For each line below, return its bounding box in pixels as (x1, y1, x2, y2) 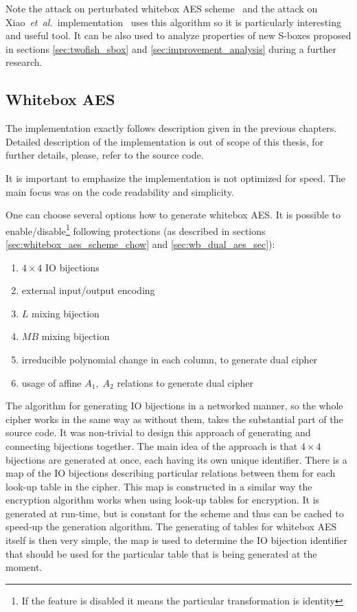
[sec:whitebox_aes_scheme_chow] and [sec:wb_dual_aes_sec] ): (5, 236, 275, 251)
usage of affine (21, 375, 82, 389)
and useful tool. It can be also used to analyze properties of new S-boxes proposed (5, 28, 352, 43)
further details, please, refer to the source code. (5, 148, 204, 162)
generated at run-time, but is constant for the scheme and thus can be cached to (5, 506, 344, 520)
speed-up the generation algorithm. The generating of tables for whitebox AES (5, 519, 337, 534)
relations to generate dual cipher (117, 375, 253, 389)
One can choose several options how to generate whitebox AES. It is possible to (5, 207, 341, 222)
